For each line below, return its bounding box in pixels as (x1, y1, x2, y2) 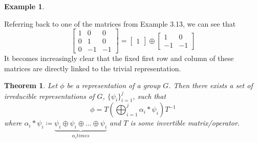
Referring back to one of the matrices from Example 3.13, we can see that (4, 18, 236, 29)
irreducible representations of (4, 90, 95, 101)
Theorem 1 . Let (4, 80, 58, 91)
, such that (133, 90, 166, 101)
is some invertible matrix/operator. (130, 117, 240, 128)
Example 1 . (4, 1, 45, 11)
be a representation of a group (67, 80, 161, 91)
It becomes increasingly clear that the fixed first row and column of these (4, 53, 234, 64)
